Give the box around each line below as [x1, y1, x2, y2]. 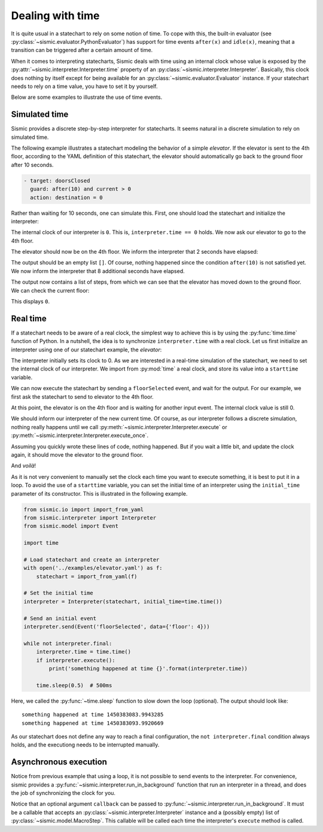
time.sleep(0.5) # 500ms [36, 682, 112, 688]
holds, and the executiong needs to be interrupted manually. [11, 741, 160, 748]
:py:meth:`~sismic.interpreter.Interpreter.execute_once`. [11, 432, 149, 439]
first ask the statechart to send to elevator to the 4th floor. [11, 393, 154, 400]
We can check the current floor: [11, 287, 90, 294]
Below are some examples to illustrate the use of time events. [11, 93, 163, 101]
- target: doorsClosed [23, 177, 90, 184]
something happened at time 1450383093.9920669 [22, 719, 164, 727]
